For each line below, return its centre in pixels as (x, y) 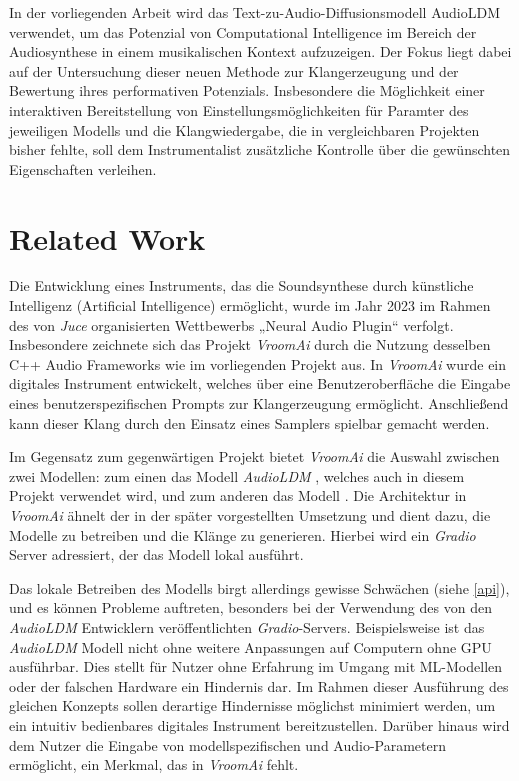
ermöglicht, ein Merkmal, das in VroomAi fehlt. (154, 764)
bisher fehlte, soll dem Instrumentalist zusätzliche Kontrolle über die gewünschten (260, 149)
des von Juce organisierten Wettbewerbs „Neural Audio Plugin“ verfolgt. (231, 324)
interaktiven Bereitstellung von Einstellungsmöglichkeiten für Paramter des (239, 109)
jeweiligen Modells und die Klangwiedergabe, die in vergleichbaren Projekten (244, 129)
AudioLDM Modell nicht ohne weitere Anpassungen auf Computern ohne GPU (250, 646)
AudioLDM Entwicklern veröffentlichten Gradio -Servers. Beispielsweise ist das (247, 626)
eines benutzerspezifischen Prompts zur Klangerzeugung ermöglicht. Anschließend (259, 403)
